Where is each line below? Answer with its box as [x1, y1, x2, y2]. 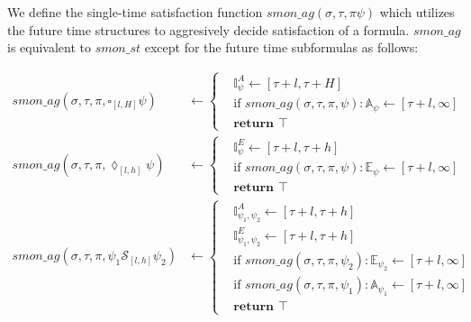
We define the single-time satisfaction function [7, 3, 263, 21]
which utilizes [379, 3, 455, 21]
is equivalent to [7, 38, 92, 57]
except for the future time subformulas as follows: [144, 38, 419, 57]
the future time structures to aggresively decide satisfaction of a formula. [7, 20, 410, 39]
